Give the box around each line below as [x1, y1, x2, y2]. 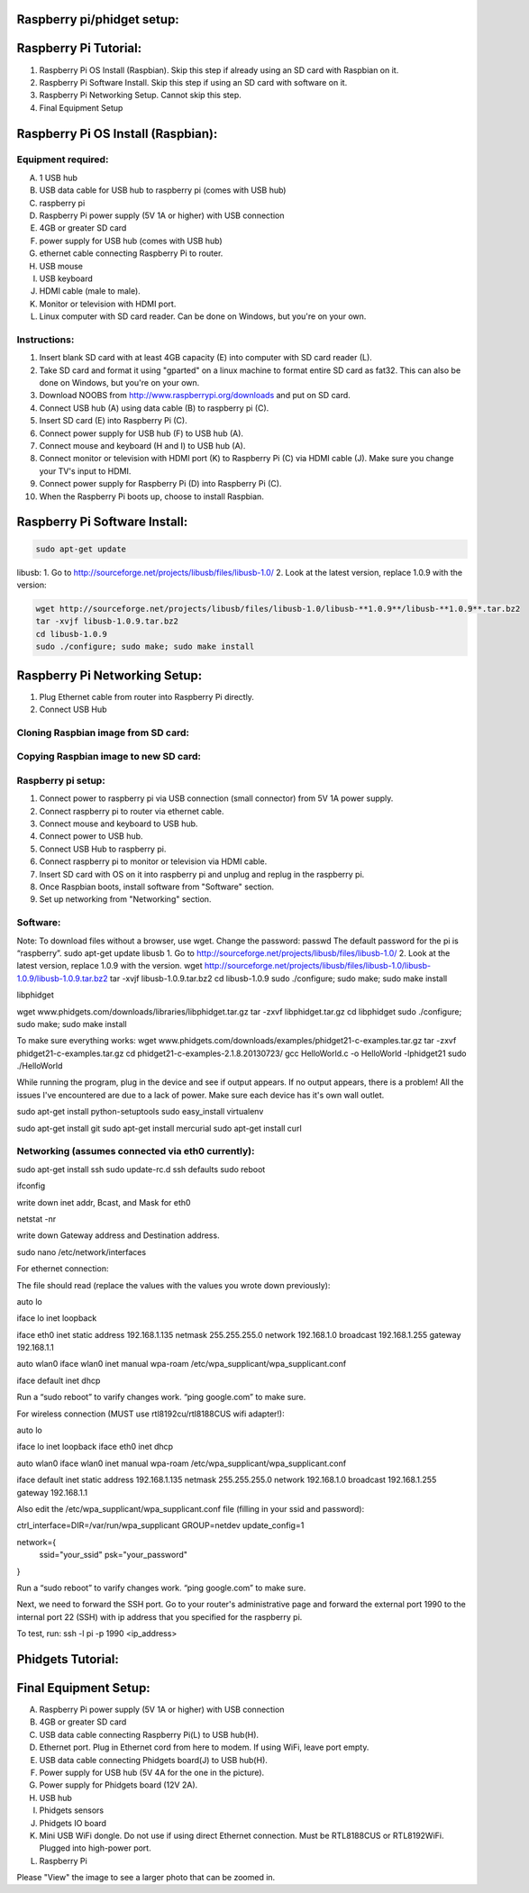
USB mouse [39, 260, 83, 271]
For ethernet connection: [16, 1263, 109, 1274]
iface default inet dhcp [16, 1375, 101, 1386]
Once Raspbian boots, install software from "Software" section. [39, 881, 275, 892]
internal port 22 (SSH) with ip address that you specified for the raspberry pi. [16, 1611, 303, 1622]
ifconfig [16, 1180, 45, 1191]
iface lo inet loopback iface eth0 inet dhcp [16, 1442, 174, 1452]
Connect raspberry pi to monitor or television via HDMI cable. [39, 856, 268, 867]
